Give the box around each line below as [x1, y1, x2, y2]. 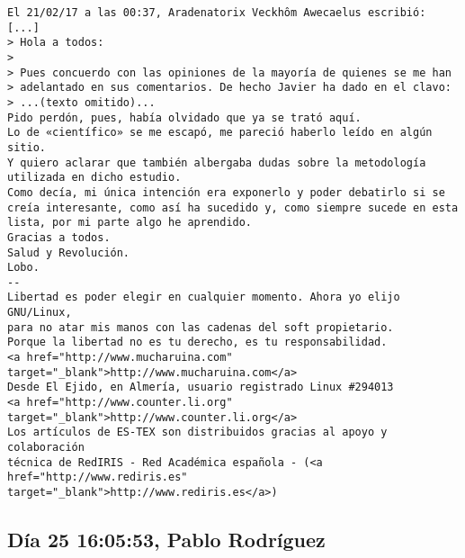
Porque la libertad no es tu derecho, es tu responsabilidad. [7, 336, 388, 349]
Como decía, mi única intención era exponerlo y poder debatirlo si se [7, 185, 445, 199]
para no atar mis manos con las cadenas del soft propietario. [7, 320, 394, 334]
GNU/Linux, [7, 306, 72, 319]
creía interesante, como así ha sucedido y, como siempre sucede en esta [7, 201, 459, 214]
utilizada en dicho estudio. [7, 171, 182, 184]
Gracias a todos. [7, 230, 111, 244]
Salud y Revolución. [7, 246, 130, 259]
